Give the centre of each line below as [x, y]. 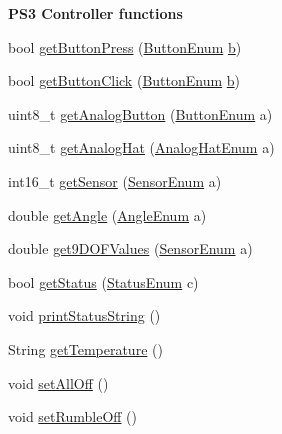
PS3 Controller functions [95, 13]
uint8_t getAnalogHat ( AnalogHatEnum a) [141, 147]
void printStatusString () [84, 315]
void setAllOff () [58, 382]
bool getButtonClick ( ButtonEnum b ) [124, 80]
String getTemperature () [85, 348]
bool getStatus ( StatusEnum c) [103, 281]
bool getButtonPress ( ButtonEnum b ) [125, 46]
